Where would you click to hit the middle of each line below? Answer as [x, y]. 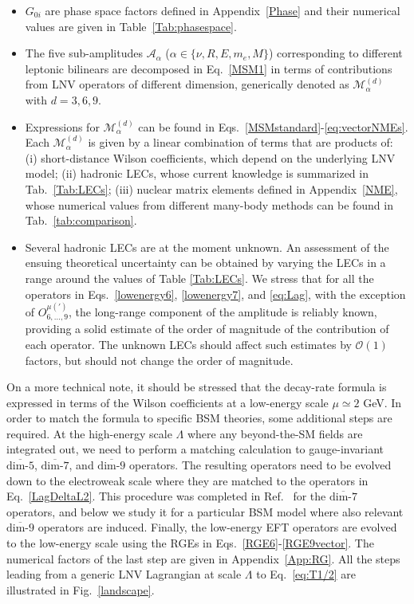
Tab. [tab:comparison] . [81, 220]
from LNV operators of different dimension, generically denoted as [187, 84]
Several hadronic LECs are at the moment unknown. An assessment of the [207, 247]
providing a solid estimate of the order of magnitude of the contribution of [207, 329]
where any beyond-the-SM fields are [275, 433]
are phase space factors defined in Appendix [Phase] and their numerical [223, 10]
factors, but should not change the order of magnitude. [159, 360]
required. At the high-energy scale [89, 433]
